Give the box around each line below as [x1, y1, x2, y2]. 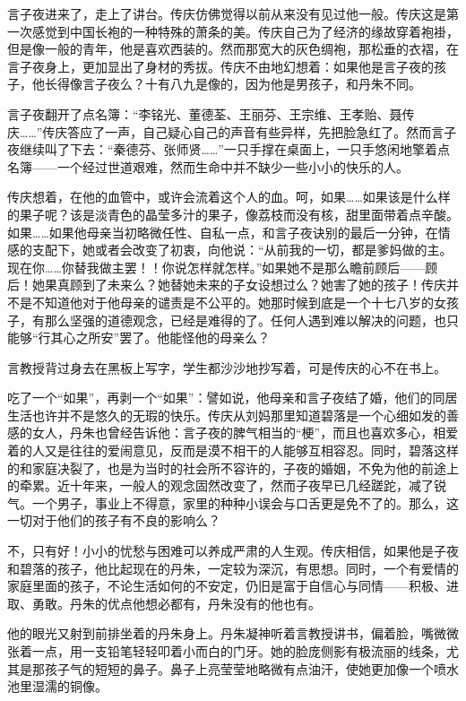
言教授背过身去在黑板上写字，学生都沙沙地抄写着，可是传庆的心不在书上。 [7, 358, 446, 376]
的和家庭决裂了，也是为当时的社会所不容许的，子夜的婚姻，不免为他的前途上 [7, 458, 459, 477]
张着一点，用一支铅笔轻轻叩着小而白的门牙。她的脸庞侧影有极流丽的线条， [7, 642, 446, 660]
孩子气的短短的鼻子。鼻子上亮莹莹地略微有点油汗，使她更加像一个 [44, 659, 434, 678]
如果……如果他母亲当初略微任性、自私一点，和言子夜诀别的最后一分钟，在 [7, 222, 438, 241]
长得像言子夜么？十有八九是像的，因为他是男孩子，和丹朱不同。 [44, 74, 421, 93]
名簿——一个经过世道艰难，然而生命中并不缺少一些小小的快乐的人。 [7, 157, 409, 176]
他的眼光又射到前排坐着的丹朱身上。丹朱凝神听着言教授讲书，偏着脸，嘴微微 [7, 624, 459, 643]
